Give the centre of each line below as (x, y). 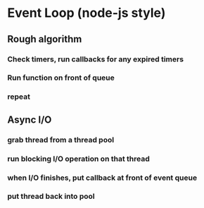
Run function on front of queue (61, 78)
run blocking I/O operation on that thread (78, 159)
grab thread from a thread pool (61, 140)
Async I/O (30, 120)
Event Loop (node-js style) (87, 13)
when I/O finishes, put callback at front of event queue (102, 178)
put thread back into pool (51, 197)
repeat (19, 97)
